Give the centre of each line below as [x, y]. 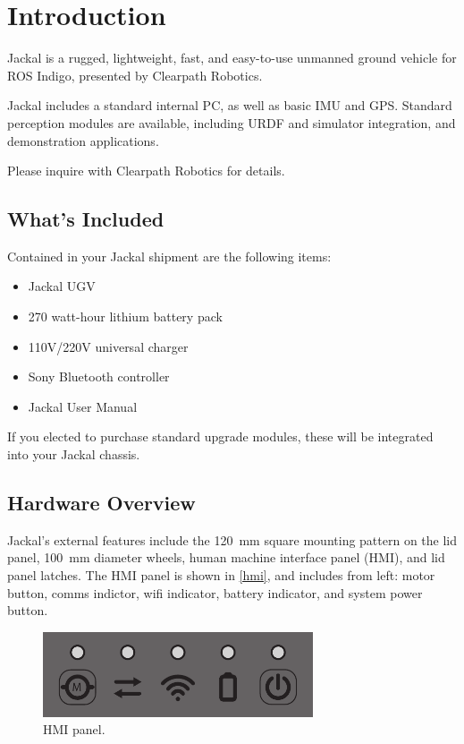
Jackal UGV [62, 286]
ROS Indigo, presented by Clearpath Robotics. [135, 75]
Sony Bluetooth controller [99, 376]
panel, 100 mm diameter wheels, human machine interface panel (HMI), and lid [226, 557]
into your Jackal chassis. [74, 454]
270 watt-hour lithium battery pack [125, 316]
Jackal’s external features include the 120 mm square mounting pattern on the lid [232, 539]
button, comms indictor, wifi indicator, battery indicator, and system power [215, 592]
